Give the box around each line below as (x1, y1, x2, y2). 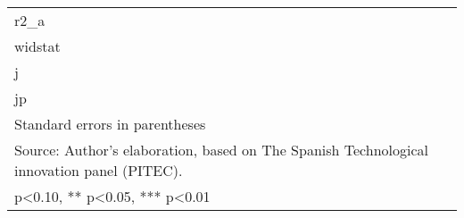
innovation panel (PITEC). (14, 160, 183, 180)
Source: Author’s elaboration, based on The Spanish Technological (14, 139, 429, 160)
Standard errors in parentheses (14, 113, 206, 134)
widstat (14, 36, 61, 56)
